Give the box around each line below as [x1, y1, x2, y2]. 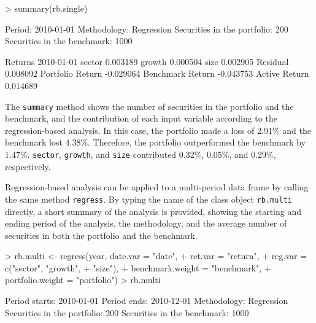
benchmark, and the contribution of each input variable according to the [5, 112, 277, 125]
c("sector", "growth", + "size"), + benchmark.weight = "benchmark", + [5, 261, 271, 274]
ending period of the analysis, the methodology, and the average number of [5, 217, 287, 230]
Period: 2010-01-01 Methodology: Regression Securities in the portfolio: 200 [5, 22, 288, 35]
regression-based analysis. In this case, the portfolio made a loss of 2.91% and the [5, 123, 311, 136]
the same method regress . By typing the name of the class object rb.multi [5, 192, 292, 205]
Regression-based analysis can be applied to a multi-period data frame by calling [5, 181, 309, 193]
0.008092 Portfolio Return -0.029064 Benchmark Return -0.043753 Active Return [5, 67, 309, 80]
